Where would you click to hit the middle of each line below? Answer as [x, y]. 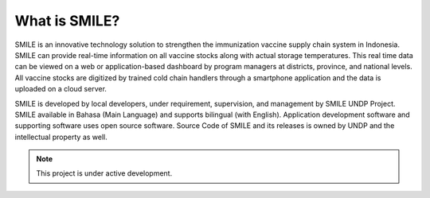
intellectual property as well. [61, 137]
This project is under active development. [104, 173]
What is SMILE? [67, 21]
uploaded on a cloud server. [61, 89]
